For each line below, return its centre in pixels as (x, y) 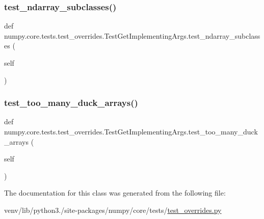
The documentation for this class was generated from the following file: (115, 193)
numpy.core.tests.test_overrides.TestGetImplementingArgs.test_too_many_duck (131, 131)
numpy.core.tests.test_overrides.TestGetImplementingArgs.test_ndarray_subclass (132, 35)
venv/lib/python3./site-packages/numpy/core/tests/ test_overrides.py (113, 210)
